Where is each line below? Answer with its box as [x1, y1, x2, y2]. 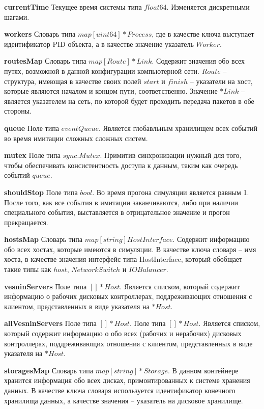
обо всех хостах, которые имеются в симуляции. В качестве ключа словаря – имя [4, 243, 256, 254]
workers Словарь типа [4, 29, 76, 39]
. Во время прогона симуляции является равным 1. [92, 186, 249, 197]
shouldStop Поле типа [4, 186, 78, 197]
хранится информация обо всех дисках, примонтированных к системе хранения [4, 375, 250, 386]
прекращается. [4, 216, 48, 227]
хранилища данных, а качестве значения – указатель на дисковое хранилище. [4, 395, 243, 405]
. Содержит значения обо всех [152, 56, 245, 66]
